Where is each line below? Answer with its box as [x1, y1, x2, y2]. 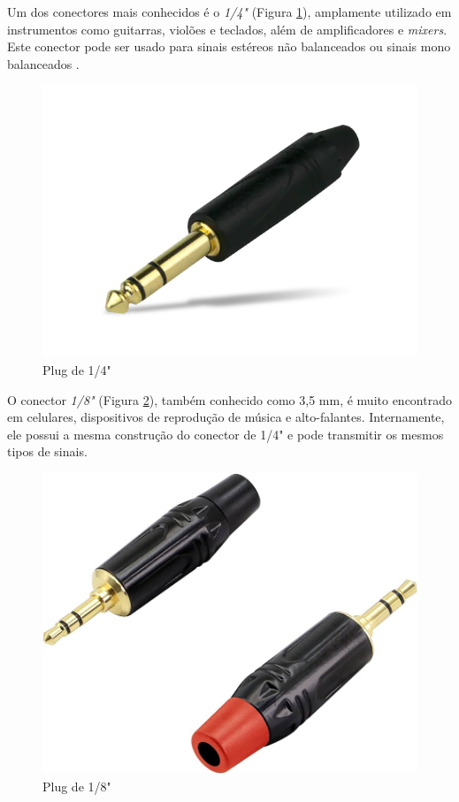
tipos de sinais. [7, 442, 88, 461]
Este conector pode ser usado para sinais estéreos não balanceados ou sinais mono [7, 37, 451, 56]
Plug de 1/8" [42, 776, 111, 795]
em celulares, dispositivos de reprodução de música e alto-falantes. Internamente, [7, 408, 445, 426]
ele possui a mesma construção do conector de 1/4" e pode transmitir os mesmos [7, 424, 444, 443]
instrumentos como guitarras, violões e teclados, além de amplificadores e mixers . [7, 19, 448, 38]
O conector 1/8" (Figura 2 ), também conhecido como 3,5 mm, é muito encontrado [7, 390, 452, 409]
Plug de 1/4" [42, 361, 111, 379]
